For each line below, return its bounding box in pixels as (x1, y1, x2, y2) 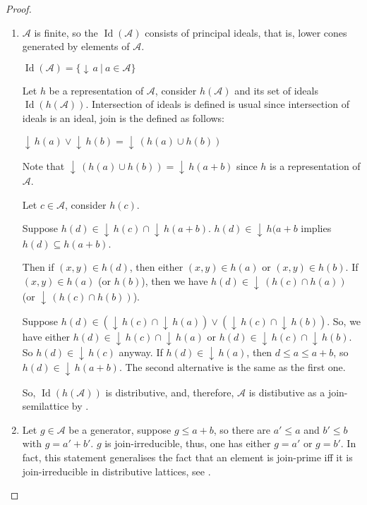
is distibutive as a (248, 384, 325, 399)
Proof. (6, 1, 32, 16)
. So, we (327, 314, 361, 329)
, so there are (213, 422, 271, 437)
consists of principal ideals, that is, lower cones (145, 25, 347, 39)
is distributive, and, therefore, (105, 384, 234, 399)
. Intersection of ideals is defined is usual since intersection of (85, 97, 349, 111)
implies (301, 221, 332, 236)
